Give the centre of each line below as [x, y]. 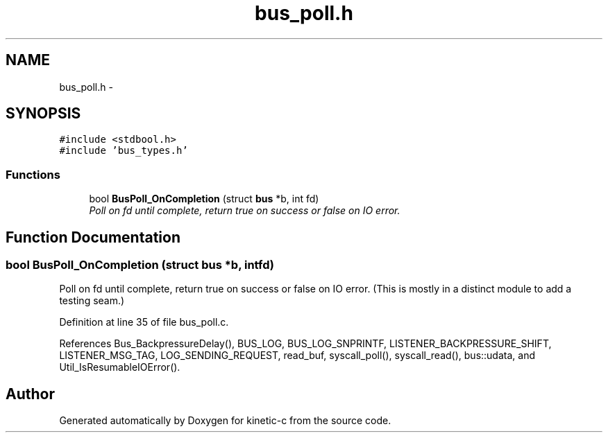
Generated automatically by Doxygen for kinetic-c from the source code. [225, 421]
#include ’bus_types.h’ [124, 151]
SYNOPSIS [43, 114]
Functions [33, 174]
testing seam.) [92, 301]
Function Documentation [93, 237]
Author [30, 394]
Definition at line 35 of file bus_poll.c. [144, 322]
